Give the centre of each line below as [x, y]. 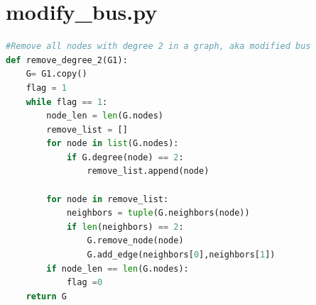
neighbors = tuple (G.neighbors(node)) [158, 213]
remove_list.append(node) [148, 171]
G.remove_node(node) [135, 241]
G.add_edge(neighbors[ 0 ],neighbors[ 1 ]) [181, 255]
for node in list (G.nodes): [113, 144]
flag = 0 [85, 283]
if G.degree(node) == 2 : [125, 157]
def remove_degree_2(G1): [67, 60]
